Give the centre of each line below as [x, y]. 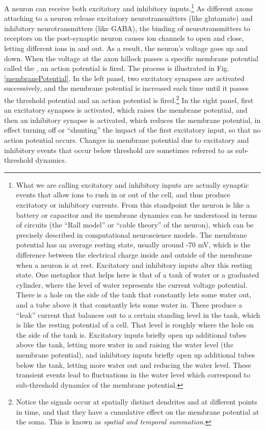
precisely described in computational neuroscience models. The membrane [131, 234]
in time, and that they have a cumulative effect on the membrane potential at [138, 411]
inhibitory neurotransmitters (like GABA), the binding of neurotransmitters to [127, 28]
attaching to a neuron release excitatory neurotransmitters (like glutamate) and [128, 18]
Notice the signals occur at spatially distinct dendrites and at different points [137, 402]
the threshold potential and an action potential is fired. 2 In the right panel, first [129, 99]
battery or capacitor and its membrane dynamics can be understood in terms [137, 214]
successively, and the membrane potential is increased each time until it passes [127, 88]
